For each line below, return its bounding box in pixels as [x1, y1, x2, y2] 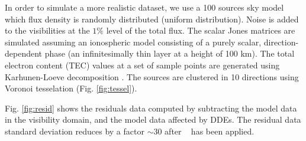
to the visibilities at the [5, 24, 90, 37]
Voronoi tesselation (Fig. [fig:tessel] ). [5, 82, 137, 94]
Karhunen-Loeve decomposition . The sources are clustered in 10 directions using [5, 70, 299, 83]
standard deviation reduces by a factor [5, 124, 144, 137]
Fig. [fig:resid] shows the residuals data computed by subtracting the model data [5, 101, 297, 114]
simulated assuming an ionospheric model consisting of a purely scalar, [5, 35, 262, 48]
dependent [5, 47, 43, 60]
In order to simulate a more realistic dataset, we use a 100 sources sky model [5, 1, 284, 13]
